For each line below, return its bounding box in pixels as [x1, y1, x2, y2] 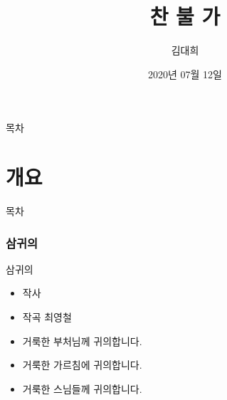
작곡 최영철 [22, 310, 72, 325]
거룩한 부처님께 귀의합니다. [22, 333, 142, 348]
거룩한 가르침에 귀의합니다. [22, 357, 142, 372]
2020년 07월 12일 [148, 66, 222, 81]
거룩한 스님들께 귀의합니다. [22, 381, 142, 396]
